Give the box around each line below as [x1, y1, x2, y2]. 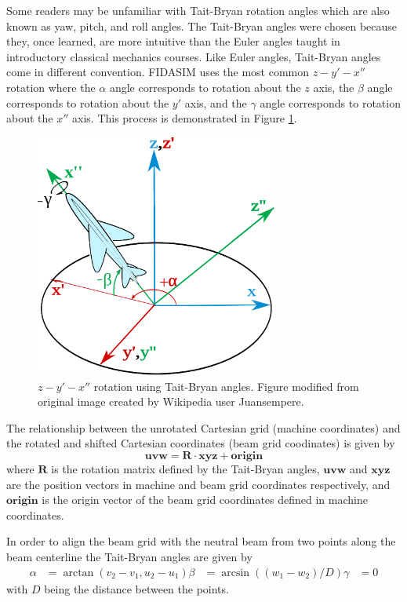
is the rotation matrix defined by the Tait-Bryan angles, [51, 460, 320, 476]
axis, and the [184, 94, 247, 111]
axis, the [313, 78, 354, 95]
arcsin [221, 567, 250, 578]
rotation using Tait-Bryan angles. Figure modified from [93, 378, 359, 394]
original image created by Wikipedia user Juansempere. [38, 393, 304, 410]
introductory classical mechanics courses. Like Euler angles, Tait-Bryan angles [6, 48, 381, 64]
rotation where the [6, 78, 96, 95]
